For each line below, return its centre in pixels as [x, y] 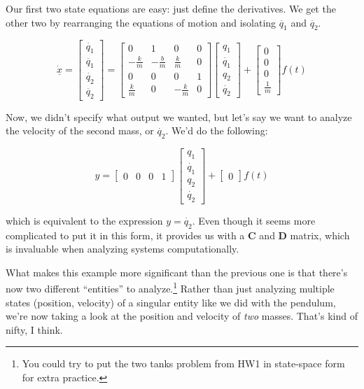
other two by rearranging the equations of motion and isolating [141, 22]
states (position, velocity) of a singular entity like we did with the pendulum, [171, 302]
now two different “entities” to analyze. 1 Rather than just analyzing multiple [170, 287]
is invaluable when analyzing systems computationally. [122, 249]
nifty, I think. [34, 329]
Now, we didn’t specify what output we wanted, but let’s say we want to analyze [179, 116]
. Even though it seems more [254, 220]
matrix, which [320, 235]
